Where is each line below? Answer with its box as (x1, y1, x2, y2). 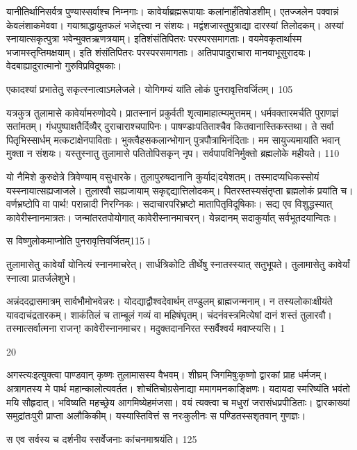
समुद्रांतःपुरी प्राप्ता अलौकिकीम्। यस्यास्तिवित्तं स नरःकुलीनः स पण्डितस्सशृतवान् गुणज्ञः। (6, 408, 306, 423)
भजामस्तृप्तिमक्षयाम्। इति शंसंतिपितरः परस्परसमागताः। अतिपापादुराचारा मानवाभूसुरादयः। (6, 44, 312, 59)
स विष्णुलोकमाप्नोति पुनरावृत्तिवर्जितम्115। (6, 233, 151, 248)
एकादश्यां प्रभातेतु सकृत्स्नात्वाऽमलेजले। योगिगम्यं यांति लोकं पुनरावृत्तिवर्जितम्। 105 (6, 81, 293, 96)
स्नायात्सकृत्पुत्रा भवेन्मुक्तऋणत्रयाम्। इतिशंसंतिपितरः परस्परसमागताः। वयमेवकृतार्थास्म (6, 31, 302, 46)
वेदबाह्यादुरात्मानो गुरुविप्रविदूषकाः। (6, 58, 122, 73)
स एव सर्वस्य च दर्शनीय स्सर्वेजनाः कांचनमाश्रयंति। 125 (6, 431, 197, 446)
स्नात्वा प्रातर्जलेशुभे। (6, 270, 76, 285)
